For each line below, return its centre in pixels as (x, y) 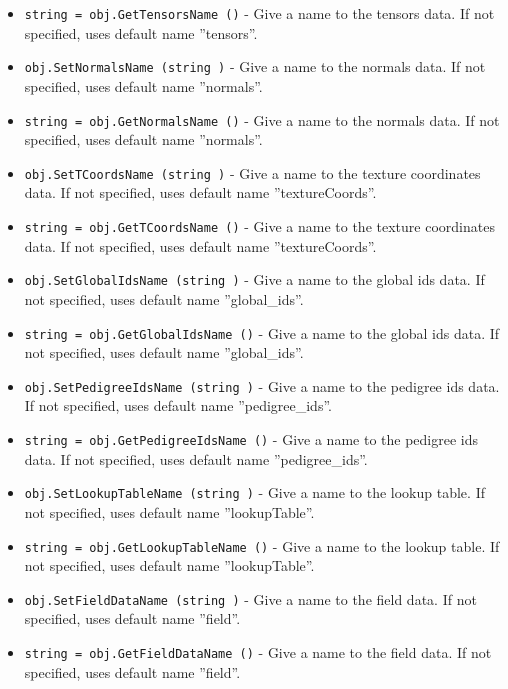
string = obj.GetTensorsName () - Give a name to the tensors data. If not (259, 13)
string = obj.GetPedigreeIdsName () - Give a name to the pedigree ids (251, 439)
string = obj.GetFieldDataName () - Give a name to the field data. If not (258, 652)
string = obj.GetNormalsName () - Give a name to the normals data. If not (262, 119)
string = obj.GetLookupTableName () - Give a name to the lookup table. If (262, 545)
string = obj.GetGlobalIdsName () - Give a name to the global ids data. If (262, 332)
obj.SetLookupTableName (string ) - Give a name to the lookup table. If (254, 492)
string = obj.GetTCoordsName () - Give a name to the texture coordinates (259, 226)
